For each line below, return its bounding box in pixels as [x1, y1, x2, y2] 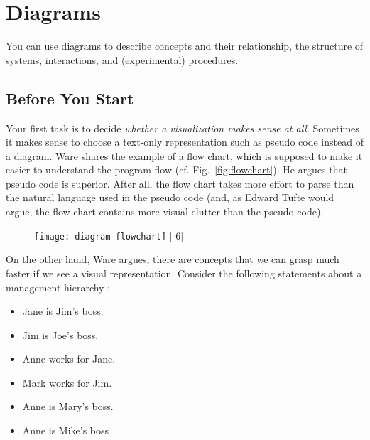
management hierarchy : [6, 279, 111, 294]
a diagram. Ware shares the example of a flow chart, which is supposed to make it [6, 148, 363, 163]
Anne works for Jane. [22, 351, 116, 366]
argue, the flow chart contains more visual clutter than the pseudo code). [6, 204, 324, 219]
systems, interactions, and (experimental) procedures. [6, 52, 239, 67]
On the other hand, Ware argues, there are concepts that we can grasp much [6, 252, 339, 267]
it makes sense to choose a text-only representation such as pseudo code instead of [6, 134, 364, 149]
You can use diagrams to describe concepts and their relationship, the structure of [6, 38, 364, 53]
